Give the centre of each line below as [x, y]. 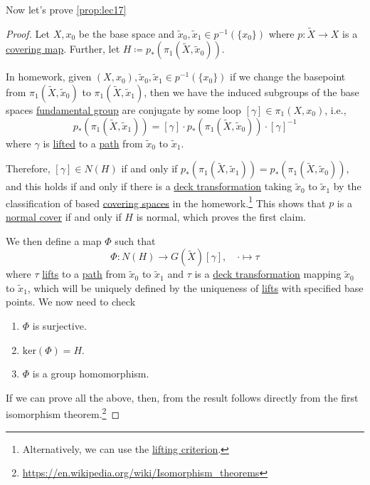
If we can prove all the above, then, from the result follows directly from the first [182, 397]
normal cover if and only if [64, 217]
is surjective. [59, 325]
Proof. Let [28, 33]
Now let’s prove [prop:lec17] [66, 9]
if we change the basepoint [288, 77]
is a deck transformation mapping [268, 274]
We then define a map [54, 240]
